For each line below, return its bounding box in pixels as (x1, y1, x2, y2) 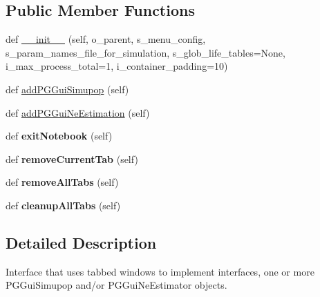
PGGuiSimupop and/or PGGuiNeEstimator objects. (6, 278, 227, 292)
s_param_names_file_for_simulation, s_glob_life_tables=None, (6, 45, 285, 59)
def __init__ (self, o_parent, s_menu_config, (6, 32, 206, 46)
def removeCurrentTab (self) (6, 151, 138, 166)
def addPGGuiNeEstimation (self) (6, 105, 150, 119)
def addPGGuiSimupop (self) (6, 82, 129, 96)
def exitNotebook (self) (6, 128, 113, 143)
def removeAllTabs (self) (6, 175, 119, 189)
